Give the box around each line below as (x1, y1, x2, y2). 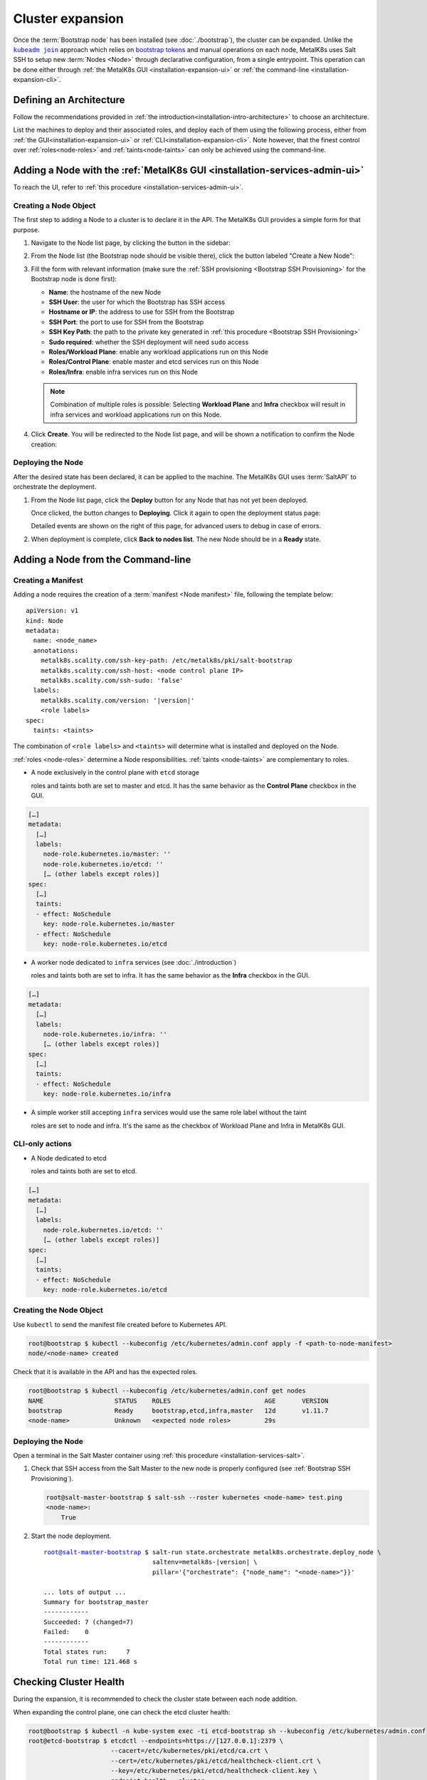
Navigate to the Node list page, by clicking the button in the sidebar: (31, 239, 231, 247)
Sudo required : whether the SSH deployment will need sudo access (48, 337, 249, 346)
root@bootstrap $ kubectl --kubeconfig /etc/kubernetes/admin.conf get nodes (28, 1387, 306, 1395)
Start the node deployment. (31, 1532, 112, 1540)
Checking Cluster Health (13, 1676, 125, 1688)
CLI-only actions (13, 1139, 73, 1149)
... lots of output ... (43, 1588, 127, 1596)
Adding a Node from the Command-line (13, 553, 191, 565)
